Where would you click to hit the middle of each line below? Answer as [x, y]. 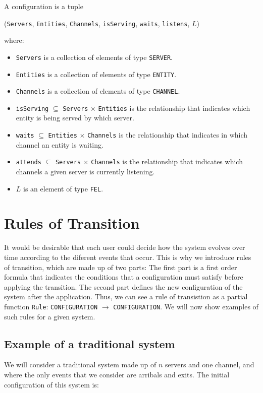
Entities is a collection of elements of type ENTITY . [96, 74]
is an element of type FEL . [63, 188]
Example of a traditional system [90, 343]
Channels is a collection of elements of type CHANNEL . [98, 91]
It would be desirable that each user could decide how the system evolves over [125, 247]
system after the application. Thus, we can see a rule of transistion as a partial [126, 297]
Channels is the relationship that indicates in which [168, 135]
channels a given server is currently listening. [85, 171]
